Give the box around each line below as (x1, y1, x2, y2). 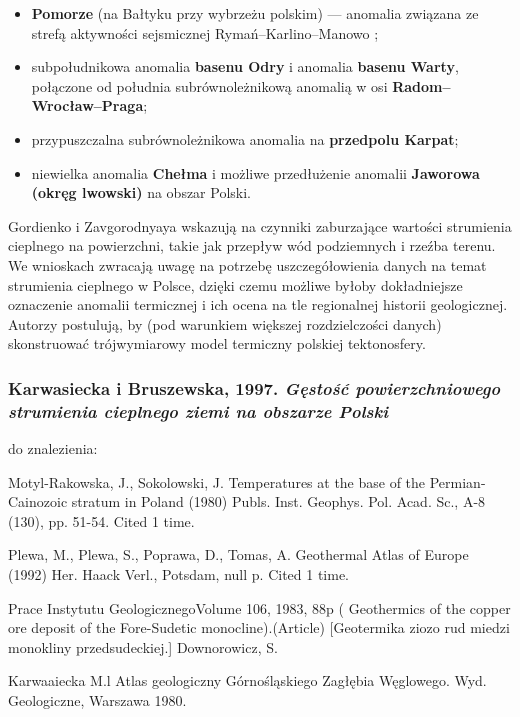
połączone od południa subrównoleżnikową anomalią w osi (31, 75, 388, 96)
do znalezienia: (8, 438, 98, 459)
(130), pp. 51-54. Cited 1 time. (8, 510, 195, 531)
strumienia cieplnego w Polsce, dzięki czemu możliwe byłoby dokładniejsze (8, 274, 463, 295)
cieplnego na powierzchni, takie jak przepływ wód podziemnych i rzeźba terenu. (8, 235, 496, 256)
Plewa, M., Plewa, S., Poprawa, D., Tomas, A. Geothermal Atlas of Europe (8, 544, 469, 565)
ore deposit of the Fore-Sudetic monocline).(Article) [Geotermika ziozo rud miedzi (8, 617, 510, 638)
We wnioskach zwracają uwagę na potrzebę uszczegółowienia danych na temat (8, 254, 487, 275)
